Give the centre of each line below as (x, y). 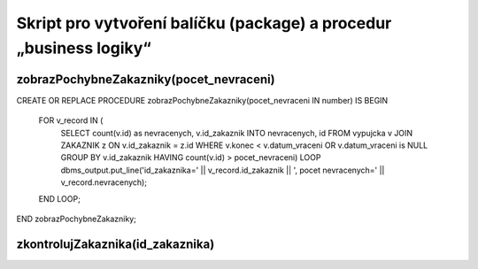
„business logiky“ (84, 48)
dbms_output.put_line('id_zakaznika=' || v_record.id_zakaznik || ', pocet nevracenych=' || (223, 170)
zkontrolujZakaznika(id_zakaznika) (116, 244)
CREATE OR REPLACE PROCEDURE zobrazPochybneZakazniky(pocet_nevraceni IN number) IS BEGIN (202, 100)
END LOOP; (60, 198)
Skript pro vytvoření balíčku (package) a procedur (204, 23)
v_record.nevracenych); (104, 182)
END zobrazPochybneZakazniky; (77, 219)
